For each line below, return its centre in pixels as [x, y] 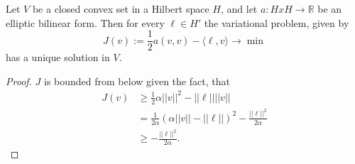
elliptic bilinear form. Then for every [85, 22]
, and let [239, 9]
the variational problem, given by [277, 22]
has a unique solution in [58, 57]
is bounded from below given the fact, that [137, 81]
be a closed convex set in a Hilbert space [121, 9]
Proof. [19, 81]
